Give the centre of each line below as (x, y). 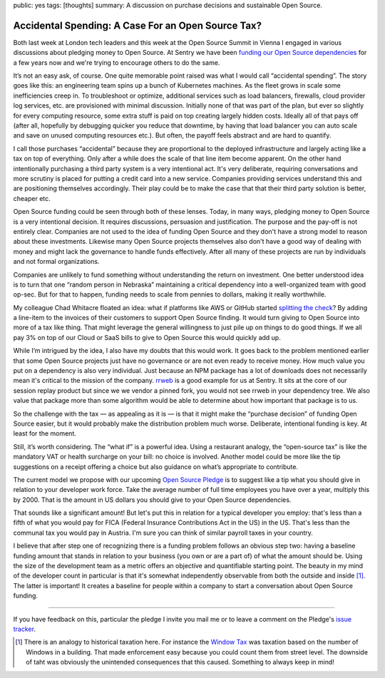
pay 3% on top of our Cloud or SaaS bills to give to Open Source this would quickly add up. (147, 337)
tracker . (24, 629)
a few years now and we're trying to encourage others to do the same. (117, 62)
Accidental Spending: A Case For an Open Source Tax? (138, 25)
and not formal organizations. (56, 262)
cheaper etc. (32, 198)
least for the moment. (45, 433)
